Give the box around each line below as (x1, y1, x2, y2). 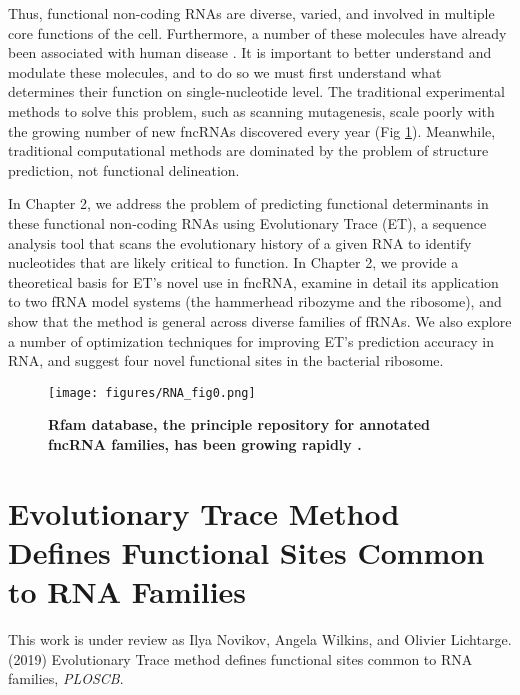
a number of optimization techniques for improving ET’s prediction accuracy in (8, 330, 494, 351)
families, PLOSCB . (8, 668, 124, 689)
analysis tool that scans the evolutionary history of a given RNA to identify (8, 232, 472, 253)
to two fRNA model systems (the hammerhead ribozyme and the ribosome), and (8, 291, 502, 312)
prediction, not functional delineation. (8, 159, 240, 180)
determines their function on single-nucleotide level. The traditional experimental (8, 81, 505, 102)
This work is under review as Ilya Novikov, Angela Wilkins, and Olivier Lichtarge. (8, 629, 512, 650)
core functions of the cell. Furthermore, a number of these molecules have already (8, 22, 507, 43)
